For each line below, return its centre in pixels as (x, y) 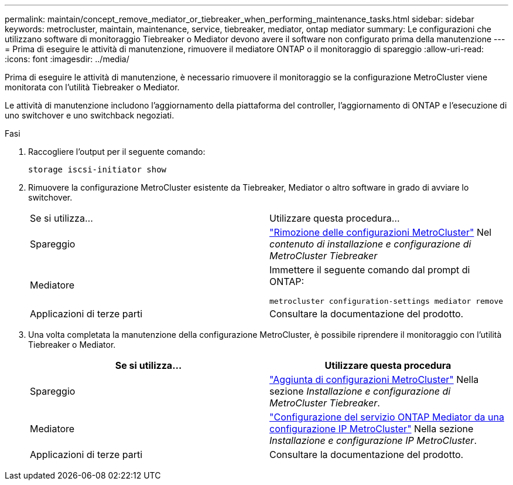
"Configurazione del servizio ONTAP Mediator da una (387, 417)
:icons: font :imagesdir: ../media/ (67, 59)
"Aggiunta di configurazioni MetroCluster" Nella (374, 379)
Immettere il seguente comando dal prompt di (370, 270)
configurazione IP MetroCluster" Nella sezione (372, 429)
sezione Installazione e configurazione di (360, 391)
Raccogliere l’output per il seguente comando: (117, 152)
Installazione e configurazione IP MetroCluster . (373, 440)
